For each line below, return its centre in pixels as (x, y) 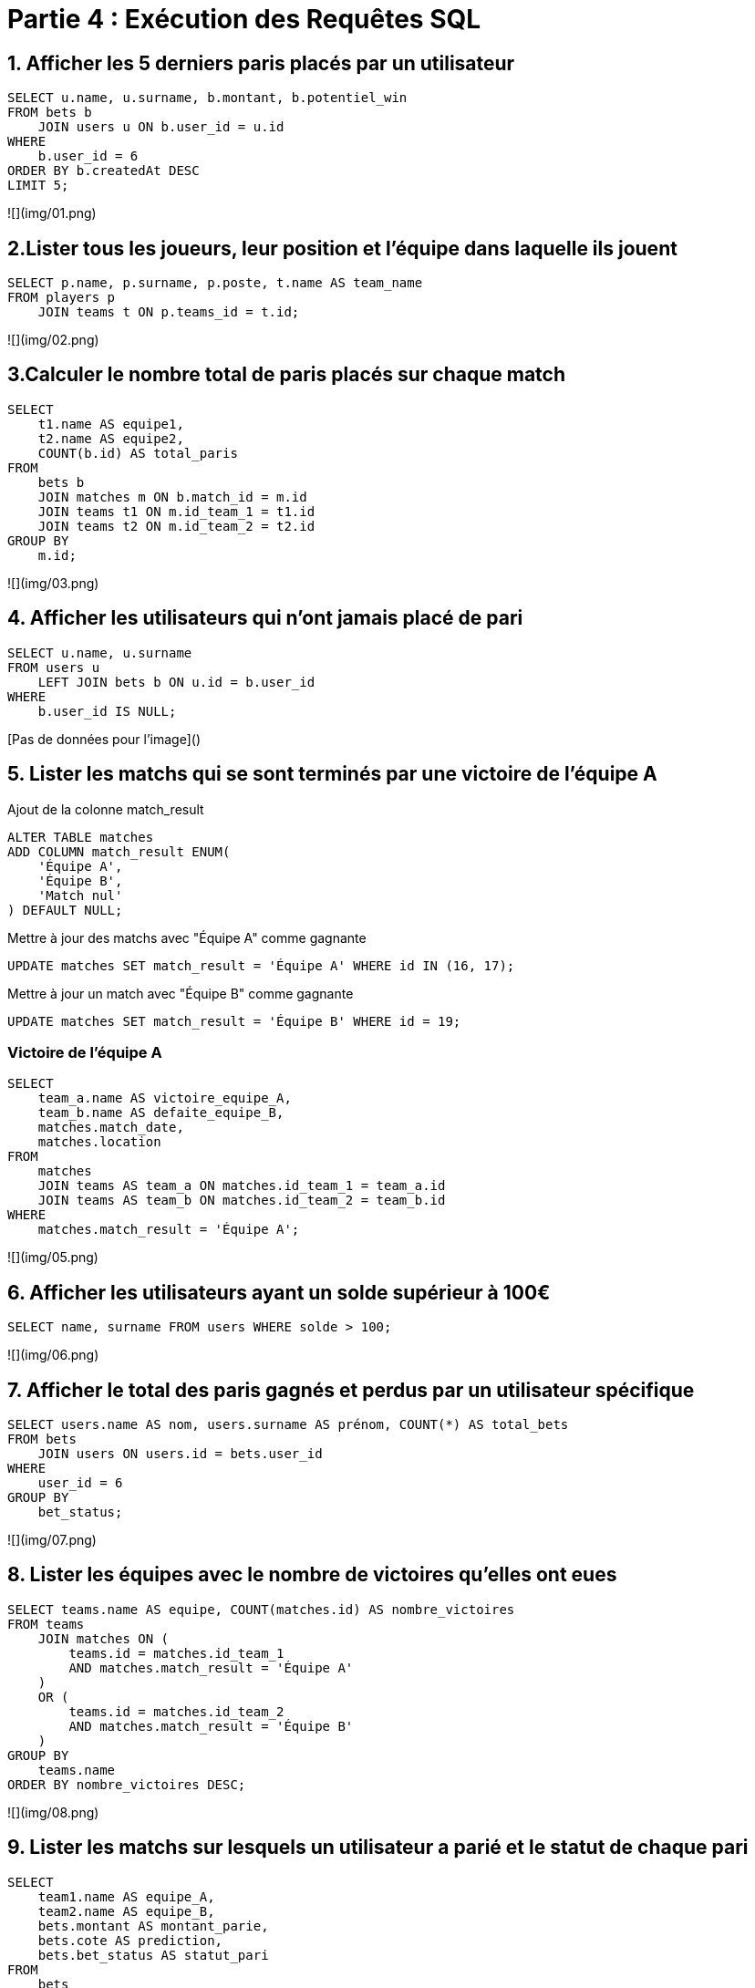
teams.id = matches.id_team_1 (176, 1653)
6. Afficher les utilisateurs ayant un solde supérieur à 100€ (279, 1292)
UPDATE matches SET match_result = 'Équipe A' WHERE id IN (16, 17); (261, 965)
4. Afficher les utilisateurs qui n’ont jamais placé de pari (265, 618)
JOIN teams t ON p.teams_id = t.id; (169, 312)
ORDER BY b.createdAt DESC (103, 171)
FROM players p (62, 298)
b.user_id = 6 (88, 156)
